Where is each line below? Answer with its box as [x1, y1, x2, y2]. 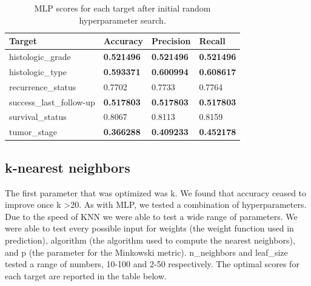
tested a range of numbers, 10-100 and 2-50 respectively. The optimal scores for [5, 258, 299, 270]
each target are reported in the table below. [5, 269, 167, 282]
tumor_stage [9, 125, 58, 138]
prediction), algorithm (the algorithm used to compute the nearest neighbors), [5, 233, 295, 246]
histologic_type [9, 65, 67, 78]
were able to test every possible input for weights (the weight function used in [5, 222, 294, 234]
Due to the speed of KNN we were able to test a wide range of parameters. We [5, 210, 298, 222]
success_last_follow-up [9, 95, 95, 108]
